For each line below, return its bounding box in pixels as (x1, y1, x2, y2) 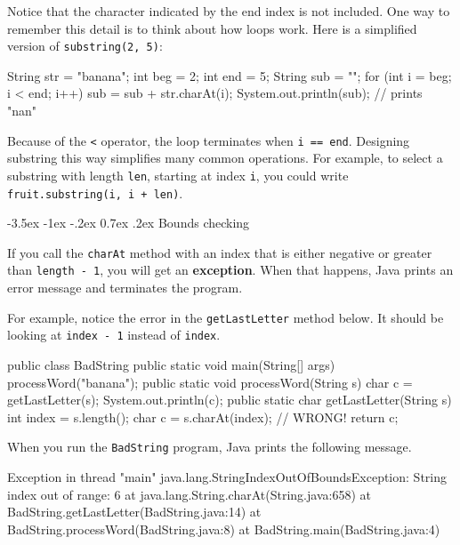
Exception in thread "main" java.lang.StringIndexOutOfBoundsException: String (7, 468, 447, 486)
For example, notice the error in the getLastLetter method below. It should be (7, 308, 444, 326)
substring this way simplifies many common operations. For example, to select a (7, 148, 443, 167)
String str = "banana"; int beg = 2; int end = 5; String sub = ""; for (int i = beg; (7, 66, 452, 84)
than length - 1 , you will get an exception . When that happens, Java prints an (7, 260, 454, 279)
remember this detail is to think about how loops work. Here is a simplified (7, 19, 417, 37)
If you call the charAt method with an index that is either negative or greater (7, 243, 432, 261)
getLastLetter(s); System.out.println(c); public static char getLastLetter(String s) (7, 390, 452, 409)
